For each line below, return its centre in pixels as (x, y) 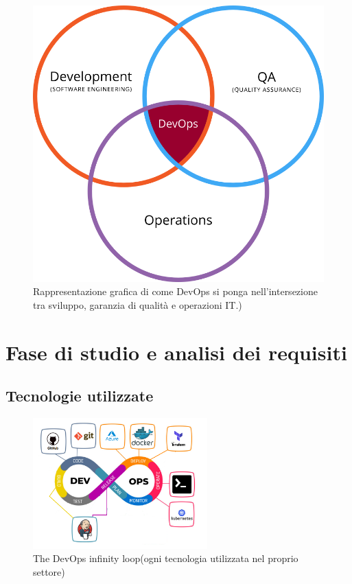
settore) (49, 571)
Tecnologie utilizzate (80, 396)
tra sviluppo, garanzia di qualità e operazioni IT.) (138, 304)
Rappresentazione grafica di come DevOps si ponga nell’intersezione (175, 291)
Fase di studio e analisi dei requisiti (176, 352)
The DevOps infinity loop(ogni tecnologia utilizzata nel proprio (166, 558)
